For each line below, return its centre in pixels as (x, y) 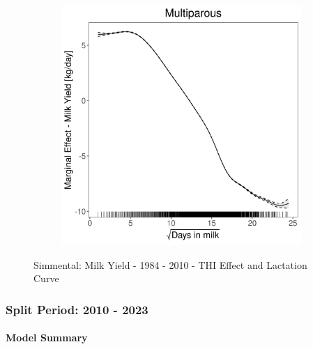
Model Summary (47, 338)
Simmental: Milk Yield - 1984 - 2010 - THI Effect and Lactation (170, 264)
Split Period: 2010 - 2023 (77, 309)
